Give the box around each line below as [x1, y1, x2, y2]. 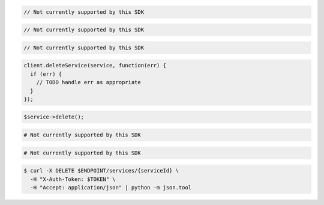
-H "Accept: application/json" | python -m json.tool [30, 184, 192, 191]
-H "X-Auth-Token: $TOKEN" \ [30, 176, 116, 183]
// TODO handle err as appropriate [36, 79, 141, 86]
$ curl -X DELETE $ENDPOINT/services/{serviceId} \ [23, 167, 179, 174]
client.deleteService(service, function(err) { [23, 62, 166, 69]
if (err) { [30, 70, 62, 78]
